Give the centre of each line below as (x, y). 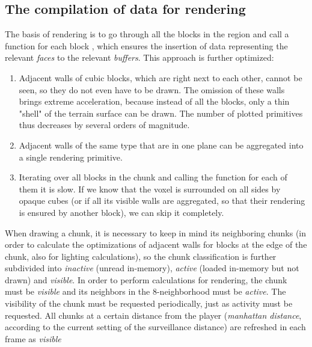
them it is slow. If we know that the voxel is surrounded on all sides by (150, 189)
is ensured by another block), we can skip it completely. (121, 212)
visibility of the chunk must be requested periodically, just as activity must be (149, 303)
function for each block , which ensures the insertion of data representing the (146, 45)
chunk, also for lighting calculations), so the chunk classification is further (141, 256)
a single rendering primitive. (71, 157)
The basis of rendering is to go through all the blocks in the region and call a (147, 34)
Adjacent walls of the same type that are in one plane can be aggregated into (161, 145)
